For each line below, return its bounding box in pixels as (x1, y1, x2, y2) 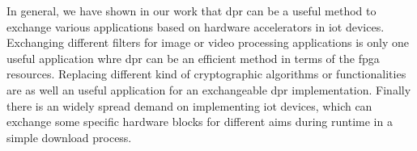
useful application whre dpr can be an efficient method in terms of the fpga (6, 49, 380, 66)
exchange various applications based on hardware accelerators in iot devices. (6, 18, 385, 35)
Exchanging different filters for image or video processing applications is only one (6, 34, 410, 51)
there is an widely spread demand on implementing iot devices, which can (6, 97, 372, 114)
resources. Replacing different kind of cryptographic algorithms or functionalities (6, 65, 406, 82)
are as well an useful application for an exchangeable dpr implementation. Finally (6, 81, 411, 98)
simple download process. (6, 128, 132, 145)
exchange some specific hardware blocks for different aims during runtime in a (6, 113, 393, 130)
